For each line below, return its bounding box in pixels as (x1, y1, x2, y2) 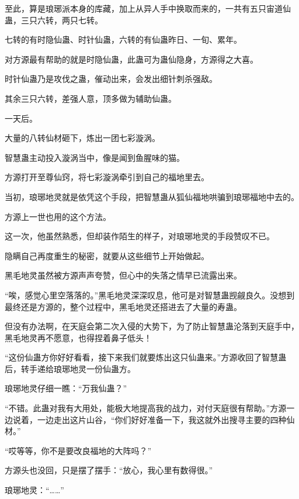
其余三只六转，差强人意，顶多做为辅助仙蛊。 (5, 92, 176, 104)
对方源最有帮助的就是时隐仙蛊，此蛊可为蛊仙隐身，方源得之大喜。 (5, 53, 258, 65)
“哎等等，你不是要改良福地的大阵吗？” (5, 444, 152, 456)
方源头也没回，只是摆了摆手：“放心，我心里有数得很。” (5, 464, 213, 476)
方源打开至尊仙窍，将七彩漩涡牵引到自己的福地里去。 (5, 171, 209, 183)
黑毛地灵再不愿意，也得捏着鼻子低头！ (5, 331, 152, 343)
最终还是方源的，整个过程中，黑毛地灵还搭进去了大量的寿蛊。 (5, 300, 242, 312)
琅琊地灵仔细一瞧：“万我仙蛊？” (5, 382, 127, 394)
